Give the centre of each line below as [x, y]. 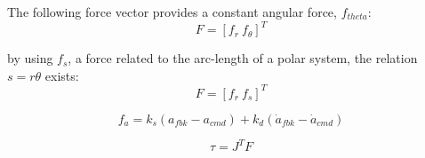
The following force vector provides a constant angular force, [172, 12]
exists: [62, 75]
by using [30, 58]
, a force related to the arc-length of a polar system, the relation [243, 58]
